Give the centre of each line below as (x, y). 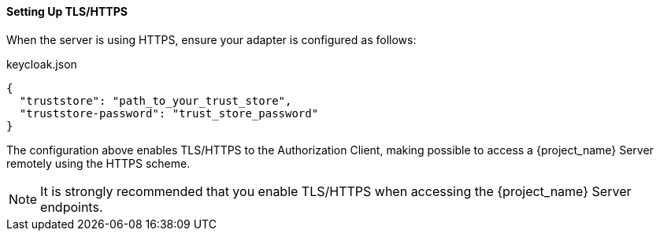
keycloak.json (42, 64)
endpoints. (72, 207)
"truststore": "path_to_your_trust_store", (156, 100)
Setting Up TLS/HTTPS (67, 11)
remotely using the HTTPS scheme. (98, 163)
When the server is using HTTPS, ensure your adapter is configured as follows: (211, 39)
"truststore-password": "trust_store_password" (169, 113)
